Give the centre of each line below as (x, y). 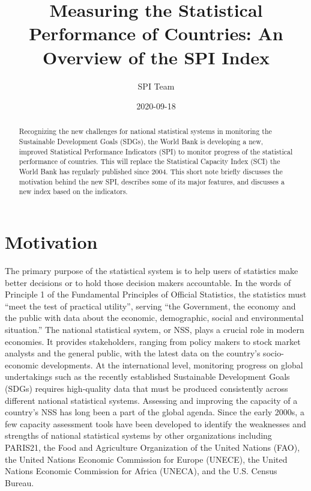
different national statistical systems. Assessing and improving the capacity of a (151, 400)
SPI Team (156, 86)
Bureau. (20, 482)
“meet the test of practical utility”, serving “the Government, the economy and (150, 306)
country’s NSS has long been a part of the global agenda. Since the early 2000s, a (155, 412)
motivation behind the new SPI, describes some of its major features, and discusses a (152, 181)
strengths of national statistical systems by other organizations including (138, 435)
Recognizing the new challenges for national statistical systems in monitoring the (145, 131)
